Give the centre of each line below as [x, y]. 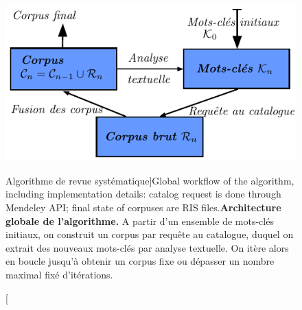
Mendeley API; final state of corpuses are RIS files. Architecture [143, 207]
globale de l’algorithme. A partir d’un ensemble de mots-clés [140, 220]
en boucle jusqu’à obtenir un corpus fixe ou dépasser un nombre [140, 261]
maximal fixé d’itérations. [59, 275]
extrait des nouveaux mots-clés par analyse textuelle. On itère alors [147, 247]
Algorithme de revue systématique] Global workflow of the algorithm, [150, 180]
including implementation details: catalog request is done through [143, 194]
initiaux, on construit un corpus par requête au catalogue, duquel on [150, 234]
